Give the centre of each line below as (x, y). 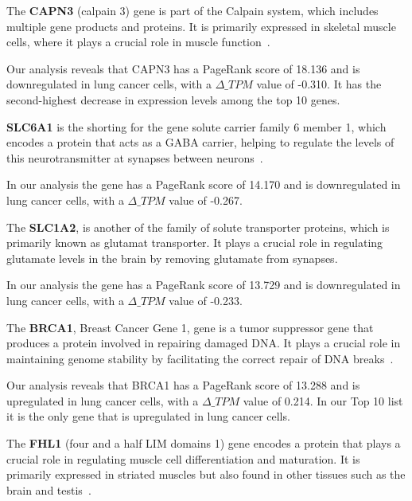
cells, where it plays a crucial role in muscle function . (138, 42)
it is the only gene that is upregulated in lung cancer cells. (148, 416)
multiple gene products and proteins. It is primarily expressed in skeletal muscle (201, 26)
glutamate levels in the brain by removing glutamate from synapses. (172, 258)
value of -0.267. (206, 200)
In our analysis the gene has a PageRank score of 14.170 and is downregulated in (204, 184)
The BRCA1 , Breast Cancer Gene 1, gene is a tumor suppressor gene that (190, 327)
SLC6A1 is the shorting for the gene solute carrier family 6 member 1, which (196, 126)
